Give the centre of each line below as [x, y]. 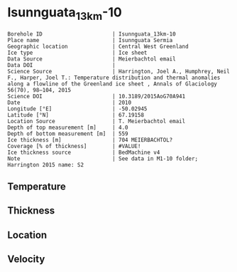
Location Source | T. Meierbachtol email [97, 121]
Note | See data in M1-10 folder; [103, 158]
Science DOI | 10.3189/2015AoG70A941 [97, 96]
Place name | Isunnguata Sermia [90, 40]
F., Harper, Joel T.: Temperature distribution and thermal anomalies [114, 78]
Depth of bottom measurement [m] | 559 [68, 134]
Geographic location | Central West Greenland [98, 46]
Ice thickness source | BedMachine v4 [84, 152]
